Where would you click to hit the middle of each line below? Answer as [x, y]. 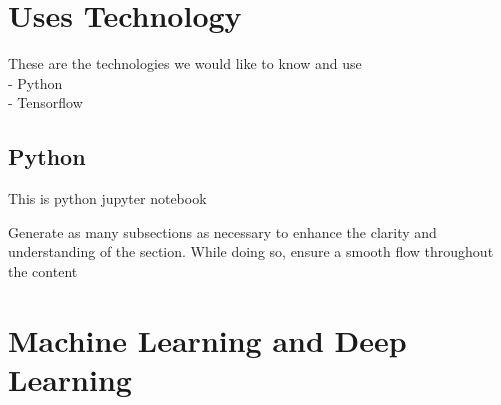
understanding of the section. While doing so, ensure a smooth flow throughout [251, 251]
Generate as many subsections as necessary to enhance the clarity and [222, 231]
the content [43, 270]
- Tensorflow [45, 102]
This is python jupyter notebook [107, 198]
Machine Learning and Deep [207, 339]
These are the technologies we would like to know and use [185, 63]
